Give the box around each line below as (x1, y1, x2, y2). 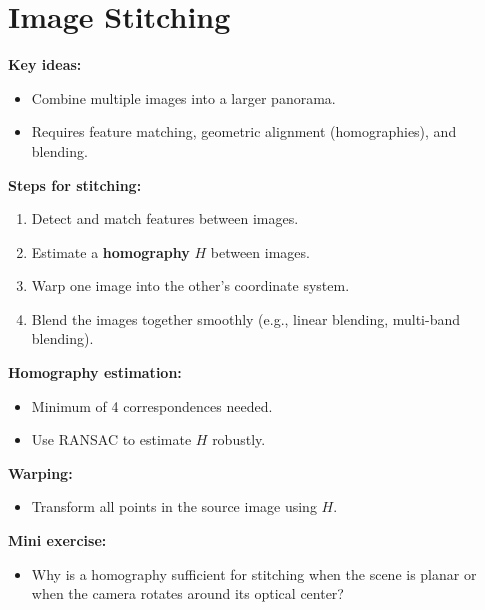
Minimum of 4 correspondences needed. (31, 395, 273, 416)
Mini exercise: (8, 530, 107, 551)
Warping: (8, 462, 73, 483)
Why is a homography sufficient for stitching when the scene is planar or (31, 563, 477, 584)
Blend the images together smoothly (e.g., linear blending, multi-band (31, 308, 461, 329)
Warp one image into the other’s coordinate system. (31, 275, 350, 296)
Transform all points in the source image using (31, 496, 317, 517)
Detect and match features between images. (31, 208, 299, 229)
